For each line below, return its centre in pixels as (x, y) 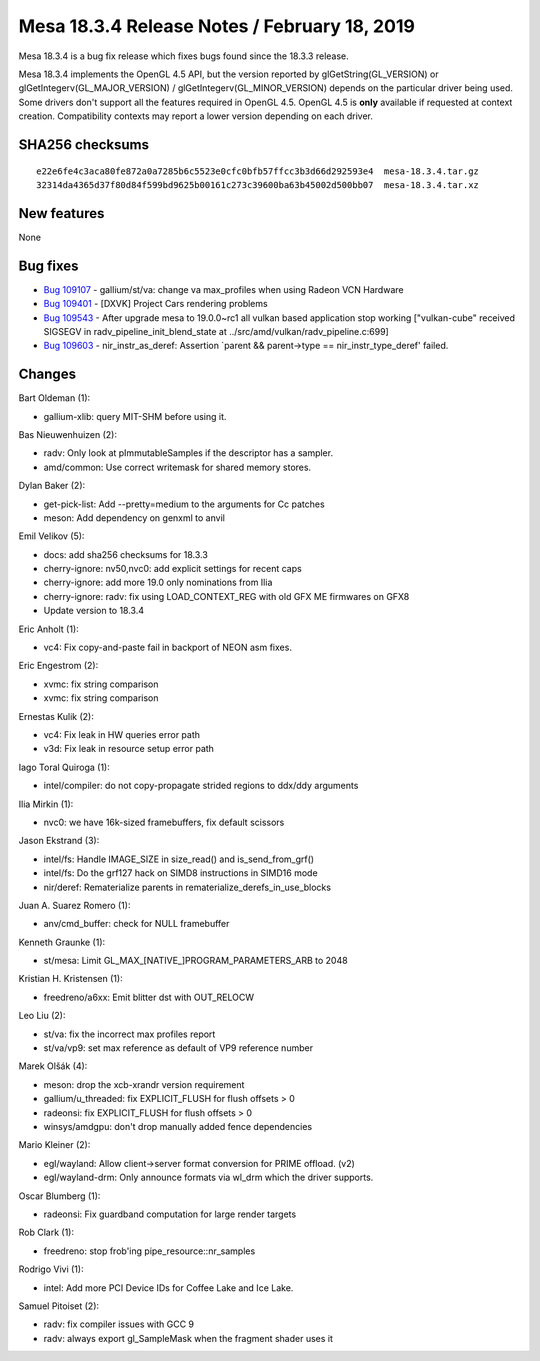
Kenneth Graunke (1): (62, 942)
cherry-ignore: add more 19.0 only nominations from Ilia (158, 582)
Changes (47, 374)
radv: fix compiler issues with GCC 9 (119, 1324)
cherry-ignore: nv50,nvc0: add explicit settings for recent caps (172, 569)
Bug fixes (48, 265)
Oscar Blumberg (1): (59, 1196)
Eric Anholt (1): (48, 629)
